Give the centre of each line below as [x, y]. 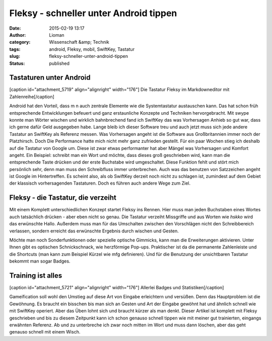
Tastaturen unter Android [50, 78]
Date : [15, 28]
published [59, 63]
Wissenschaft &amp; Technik [79, 42]
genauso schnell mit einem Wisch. [45, 332]
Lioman [57, 35]
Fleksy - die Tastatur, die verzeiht [63, 198]
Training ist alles [36, 275]
